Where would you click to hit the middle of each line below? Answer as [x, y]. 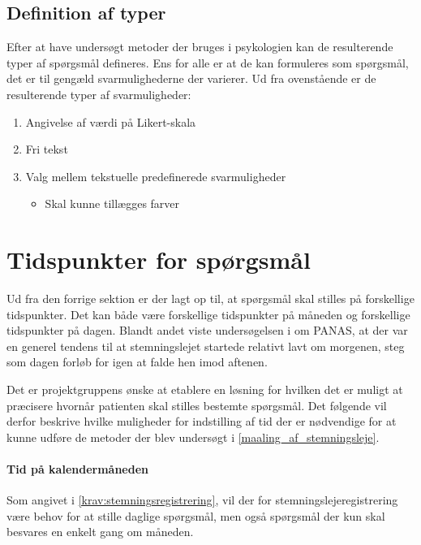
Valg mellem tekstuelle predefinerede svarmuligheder [156, 176]
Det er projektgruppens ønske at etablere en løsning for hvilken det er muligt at [205, 389]
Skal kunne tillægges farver [112, 203]
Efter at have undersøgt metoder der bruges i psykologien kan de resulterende [200, 47]
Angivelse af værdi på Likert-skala [111, 121]
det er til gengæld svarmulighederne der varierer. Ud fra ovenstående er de [191, 78]
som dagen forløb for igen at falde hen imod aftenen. [137, 362]
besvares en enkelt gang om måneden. [100, 532]
